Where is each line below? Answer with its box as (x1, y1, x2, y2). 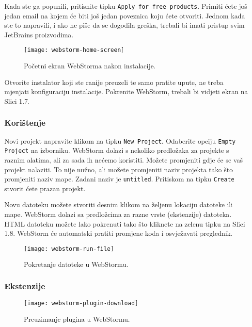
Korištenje (4, 116, 46, 129)
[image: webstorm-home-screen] (24, 47, 125, 54)
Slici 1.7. (4, 96, 30, 106)
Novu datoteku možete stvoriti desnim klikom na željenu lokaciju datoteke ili (4, 199, 233, 210)
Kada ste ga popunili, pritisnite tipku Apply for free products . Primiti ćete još (4, 1, 247, 11)
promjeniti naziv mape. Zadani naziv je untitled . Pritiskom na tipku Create (4, 174, 235, 184)
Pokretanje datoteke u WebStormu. (24, 259, 128, 269)
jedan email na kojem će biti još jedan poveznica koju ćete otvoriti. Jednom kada (4, 10, 245, 20)
